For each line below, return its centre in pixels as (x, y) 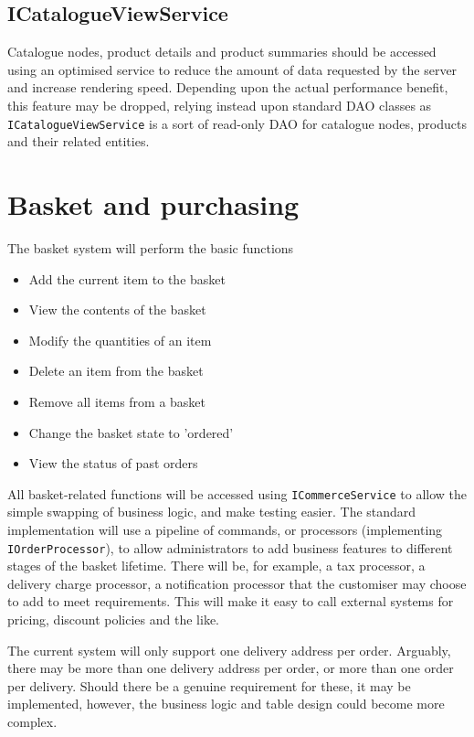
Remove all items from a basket (117, 401)
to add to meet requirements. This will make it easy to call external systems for (231, 601)
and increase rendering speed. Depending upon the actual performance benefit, (228, 87)
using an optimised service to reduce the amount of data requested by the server (232, 69)
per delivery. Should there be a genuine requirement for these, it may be (209, 685)
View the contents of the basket (117, 310)
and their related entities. (79, 141)
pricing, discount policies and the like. (113, 619)
